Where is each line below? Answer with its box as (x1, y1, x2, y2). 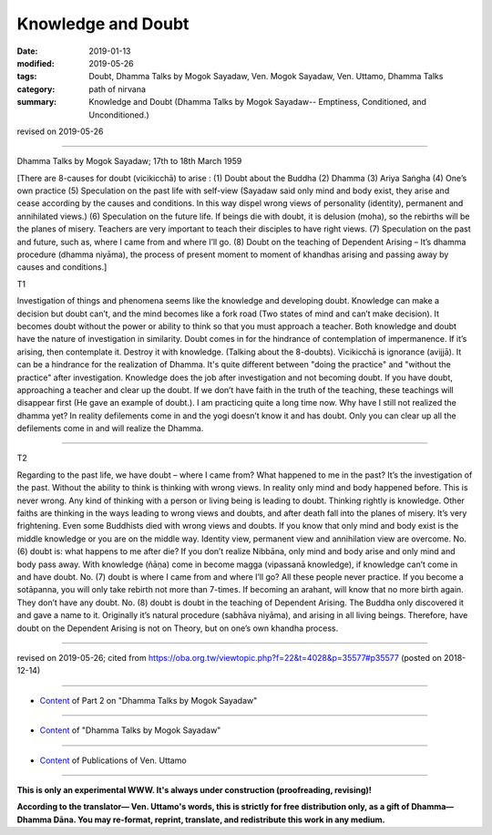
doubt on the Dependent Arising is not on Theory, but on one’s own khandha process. (16, 623, 339, 634)
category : (16, 83, 56, 95)
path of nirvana (88, 83, 146, 95)
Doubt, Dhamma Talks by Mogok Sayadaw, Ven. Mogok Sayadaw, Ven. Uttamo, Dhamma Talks (88, 71, 444, 82)
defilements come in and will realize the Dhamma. (16, 423, 204, 434)
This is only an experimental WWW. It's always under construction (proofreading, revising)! (16, 784, 373, 795)
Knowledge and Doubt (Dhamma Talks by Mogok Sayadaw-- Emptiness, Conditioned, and (88, 97, 427, 108)
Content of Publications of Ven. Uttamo (39, 755, 187, 766)
